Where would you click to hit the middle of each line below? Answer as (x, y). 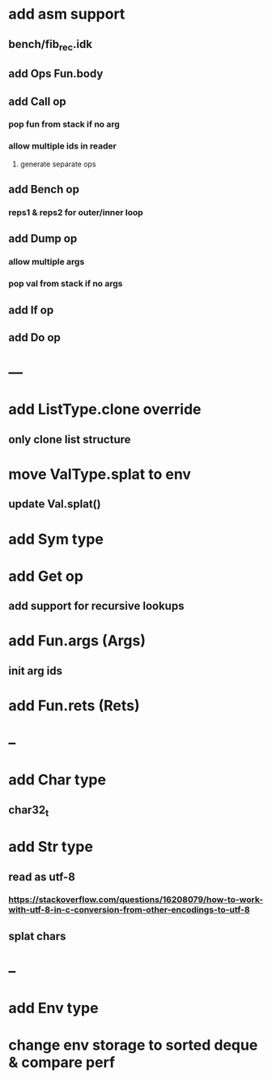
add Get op (46, 576)
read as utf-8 (42, 876)
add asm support (67, 14)
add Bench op (44, 190)
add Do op (34, 338)
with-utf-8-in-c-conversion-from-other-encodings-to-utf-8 (129, 910)
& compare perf (62, 1062)
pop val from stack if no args (66, 283)
